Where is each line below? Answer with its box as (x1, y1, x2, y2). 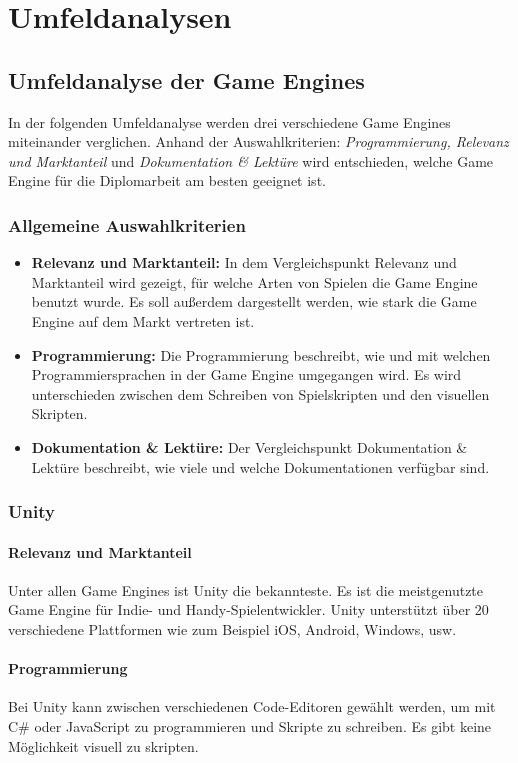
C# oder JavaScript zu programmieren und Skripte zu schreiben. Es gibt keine (8, 715, 492, 736)
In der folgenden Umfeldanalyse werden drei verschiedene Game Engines (8, 111, 451, 132)
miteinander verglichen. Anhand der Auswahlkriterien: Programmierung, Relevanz (8, 131, 509, 152)
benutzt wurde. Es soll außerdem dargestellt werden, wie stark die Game (31, 291, 477, 312)
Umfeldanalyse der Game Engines (8, 64, 365, 95)
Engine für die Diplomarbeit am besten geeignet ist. (8, 170, 326, 191)
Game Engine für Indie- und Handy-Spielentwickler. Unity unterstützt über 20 (8, 599, 489, 620)
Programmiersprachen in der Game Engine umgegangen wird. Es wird (31, 364, 462, 385)
